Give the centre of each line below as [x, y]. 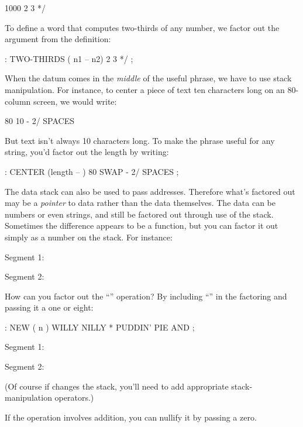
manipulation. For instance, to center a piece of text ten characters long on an [145, 89]
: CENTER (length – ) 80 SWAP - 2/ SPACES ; [92, 171]
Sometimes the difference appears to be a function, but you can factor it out [142, 225]
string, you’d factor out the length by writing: [87, 152]
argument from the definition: [58, 39]
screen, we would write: [75, 101]
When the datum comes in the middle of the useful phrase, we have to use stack [148, 78]
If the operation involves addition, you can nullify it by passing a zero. [131, 417]
